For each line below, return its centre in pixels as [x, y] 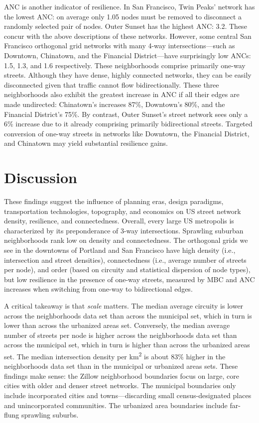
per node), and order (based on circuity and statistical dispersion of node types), [127, 269]
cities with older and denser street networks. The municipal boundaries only [120, 385]
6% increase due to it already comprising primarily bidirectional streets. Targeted [128, 124]
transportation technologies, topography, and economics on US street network [123, 211]
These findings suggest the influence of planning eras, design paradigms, [114, 201]
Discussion [41, 177]
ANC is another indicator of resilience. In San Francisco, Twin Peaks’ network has [129, 6]
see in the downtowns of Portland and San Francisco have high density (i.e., [120, 250]
